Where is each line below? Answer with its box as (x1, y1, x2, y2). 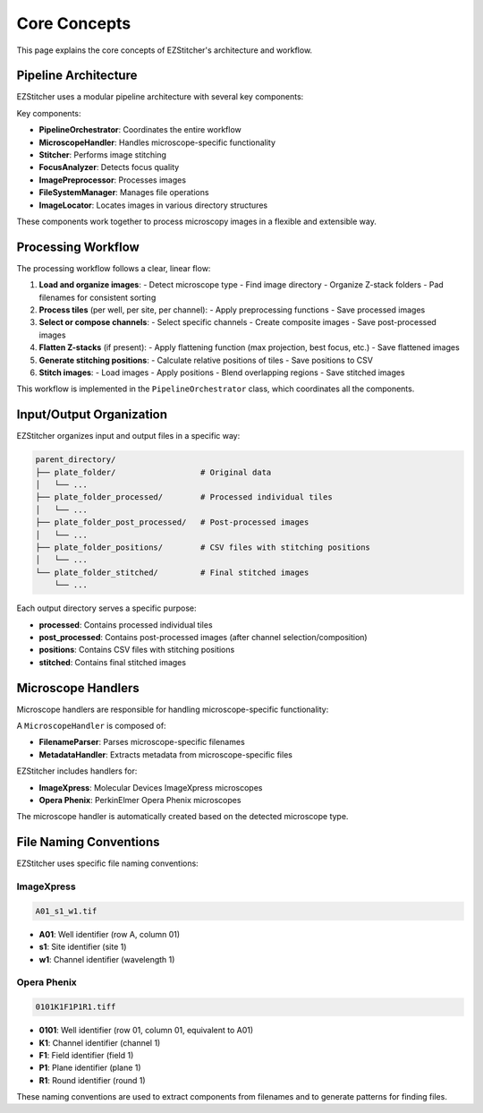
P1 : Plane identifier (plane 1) (38, 1062, 142, 1074)
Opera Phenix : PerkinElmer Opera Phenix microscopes (38, 794, 241, 805)
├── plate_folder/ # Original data (35, 467, 272, 477)
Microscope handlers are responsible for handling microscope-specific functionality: (16, 704, 329, 715)
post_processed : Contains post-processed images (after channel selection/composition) (38, 631, 368, 642)
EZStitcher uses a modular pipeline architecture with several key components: (16, 91, 304, 102)
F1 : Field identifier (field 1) (38, 1049, 134, 1060)
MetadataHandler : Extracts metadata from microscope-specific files (38, 749, 292, 760)
